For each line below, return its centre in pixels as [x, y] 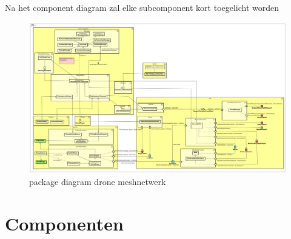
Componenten [64, 223]
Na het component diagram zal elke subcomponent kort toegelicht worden [142, 7]
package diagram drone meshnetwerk [98, 182]
